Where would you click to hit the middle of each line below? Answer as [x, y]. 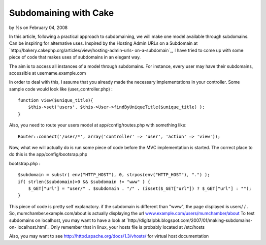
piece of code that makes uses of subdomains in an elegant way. [75, 57]
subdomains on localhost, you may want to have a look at [67, 220]
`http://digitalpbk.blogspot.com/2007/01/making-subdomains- [189, 220]
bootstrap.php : [25, 163]
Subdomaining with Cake [62, 13]
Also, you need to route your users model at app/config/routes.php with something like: [98, 125]
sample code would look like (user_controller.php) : [61, 89]
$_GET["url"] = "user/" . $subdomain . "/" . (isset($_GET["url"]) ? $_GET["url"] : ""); [140, 188]
